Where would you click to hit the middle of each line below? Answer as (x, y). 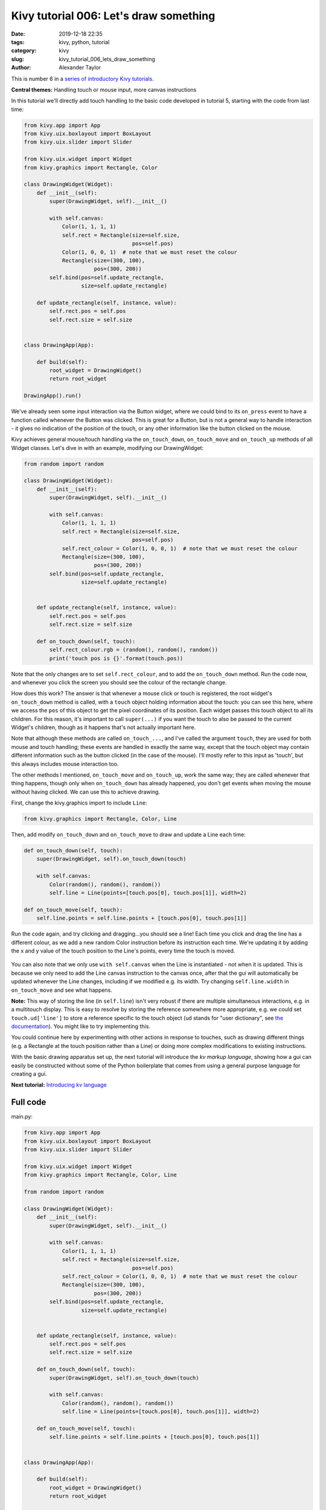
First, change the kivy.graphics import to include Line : (79, 803)
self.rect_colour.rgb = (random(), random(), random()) (134, 650)
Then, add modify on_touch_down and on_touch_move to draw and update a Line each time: (128, 835)
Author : (21, 68)
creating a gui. (29, 1074)
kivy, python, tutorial (84, 42)
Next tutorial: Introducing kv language (59, 1085)
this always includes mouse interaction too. (65, 763)
